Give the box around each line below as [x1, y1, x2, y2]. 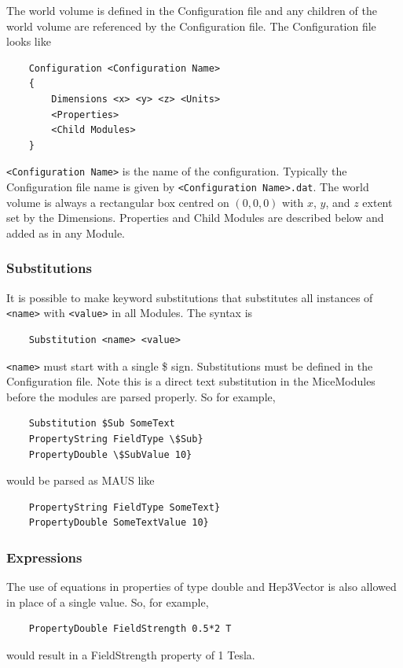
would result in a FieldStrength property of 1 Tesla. [6, 646, 255, 662]
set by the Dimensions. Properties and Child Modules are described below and [6, 209, 384, 226]
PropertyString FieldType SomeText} [28, 501, 221, 513]
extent [362, 194, 393, 210]
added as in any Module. [6, 224, 125, 241]
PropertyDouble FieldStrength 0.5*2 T [28, 623, 232, 635]
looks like [6, 33, 51, 50]
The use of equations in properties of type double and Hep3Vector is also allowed [6, 578, 397, 595]
